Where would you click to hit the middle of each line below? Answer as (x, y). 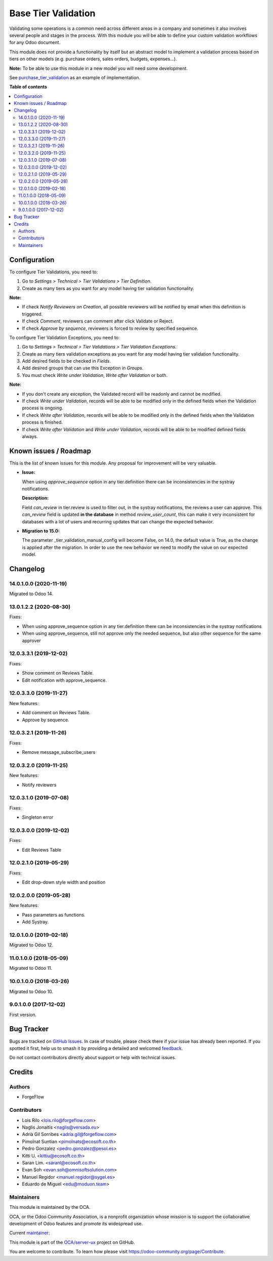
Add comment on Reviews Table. (56, 713)
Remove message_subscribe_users (59, 752)
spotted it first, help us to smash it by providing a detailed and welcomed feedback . (96, 1048)
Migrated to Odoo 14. (31, 594)
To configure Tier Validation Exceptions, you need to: (64, 337)
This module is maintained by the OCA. (50, 1207)
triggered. (32, 314)
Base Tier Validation (52, 13)
